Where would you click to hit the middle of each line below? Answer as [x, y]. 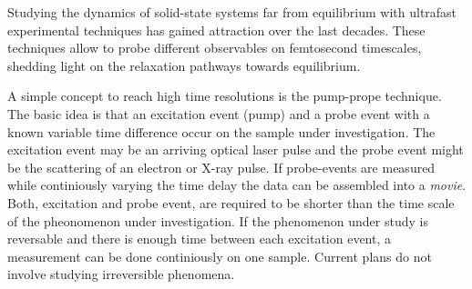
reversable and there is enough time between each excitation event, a [199, 239]
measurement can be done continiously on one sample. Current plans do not [220, 256]
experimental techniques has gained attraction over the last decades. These [216, 30]
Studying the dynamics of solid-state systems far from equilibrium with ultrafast [232, 12]
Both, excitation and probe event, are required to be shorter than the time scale [231, 202]
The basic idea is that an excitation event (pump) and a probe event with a [219, 113]
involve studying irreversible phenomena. [121, 274]
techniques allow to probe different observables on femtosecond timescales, [215, 48]
